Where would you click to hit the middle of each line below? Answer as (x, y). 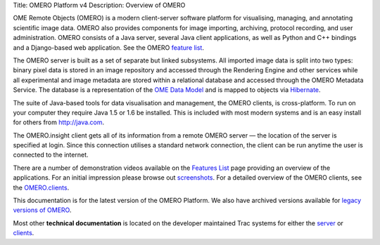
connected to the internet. (51, 155)
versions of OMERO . (42, 210)
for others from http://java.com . (59, 122)
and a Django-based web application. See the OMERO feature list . (108, 47)
